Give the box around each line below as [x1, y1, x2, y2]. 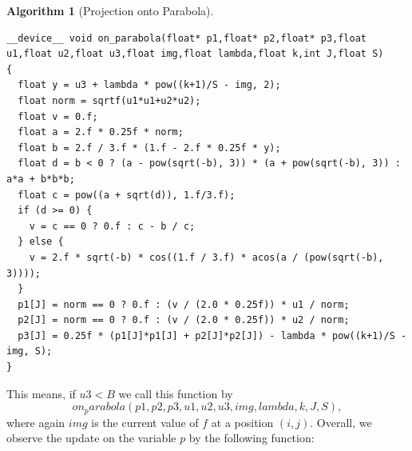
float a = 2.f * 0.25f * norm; [18, 126, 184, 138]
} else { [18, 236, 64, 248]
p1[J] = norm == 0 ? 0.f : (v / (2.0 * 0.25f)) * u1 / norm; [18, 298, 350, 310]
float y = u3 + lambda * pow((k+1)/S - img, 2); [18, 79, 281, 91]
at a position [211, 413, 274, 430]
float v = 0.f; [18, 110, 98, 122]
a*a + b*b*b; [6, 173, 75, 185]
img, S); [6, 345, 53, 357]
